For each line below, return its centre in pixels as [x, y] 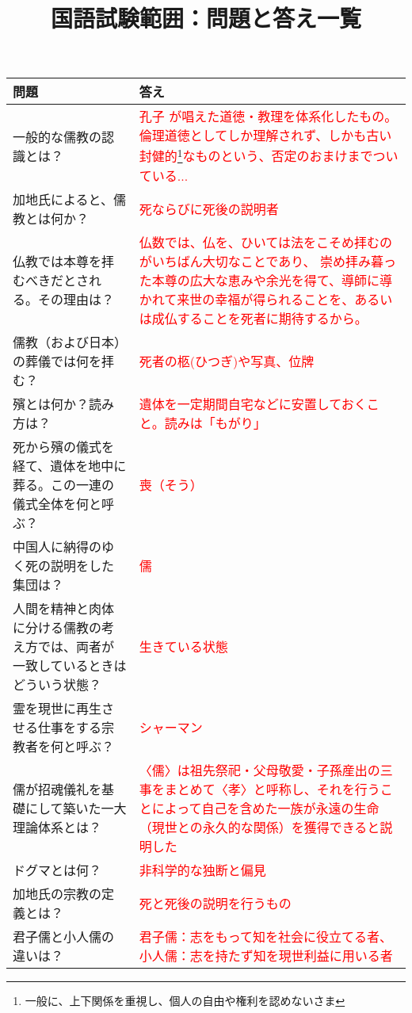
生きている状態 [183, 646]
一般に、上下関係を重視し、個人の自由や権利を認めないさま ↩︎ [185, 1000]
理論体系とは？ [57, 827]
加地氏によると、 [63, 199]
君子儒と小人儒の [64, 936]
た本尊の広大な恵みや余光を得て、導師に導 [266, 280]
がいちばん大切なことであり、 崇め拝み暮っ [267, 261]
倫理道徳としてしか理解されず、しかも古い [265, 136]
